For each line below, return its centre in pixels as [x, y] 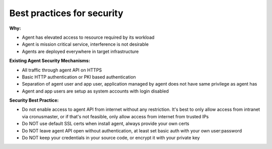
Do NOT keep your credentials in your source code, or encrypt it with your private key [111, 138]
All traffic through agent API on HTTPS [62, 70]
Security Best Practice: [34, 100]
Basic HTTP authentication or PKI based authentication [79, 77]
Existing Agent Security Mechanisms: [50, 61]
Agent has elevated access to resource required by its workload [88, 37]
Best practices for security [66, 13]
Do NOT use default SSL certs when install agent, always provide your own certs [106, 124]
